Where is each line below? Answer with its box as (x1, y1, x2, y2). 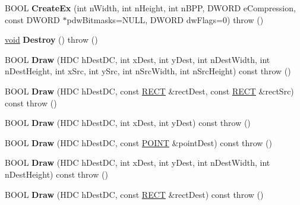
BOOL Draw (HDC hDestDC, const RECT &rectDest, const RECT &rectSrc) (5, 84, 294, 97)
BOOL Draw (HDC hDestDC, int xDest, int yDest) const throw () (5, 116, 251, 129)
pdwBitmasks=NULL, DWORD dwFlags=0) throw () (67, 13, 264, 26)
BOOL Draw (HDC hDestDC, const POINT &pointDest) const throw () (5, 136, 272, 149)
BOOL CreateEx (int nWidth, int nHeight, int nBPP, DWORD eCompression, (5, 2, 296, 14)
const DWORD (5, 13, 60, 26)
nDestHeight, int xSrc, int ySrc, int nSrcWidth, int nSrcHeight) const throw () (5, 65, 291, 77)
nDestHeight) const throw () (5, 168, 108, 180)
